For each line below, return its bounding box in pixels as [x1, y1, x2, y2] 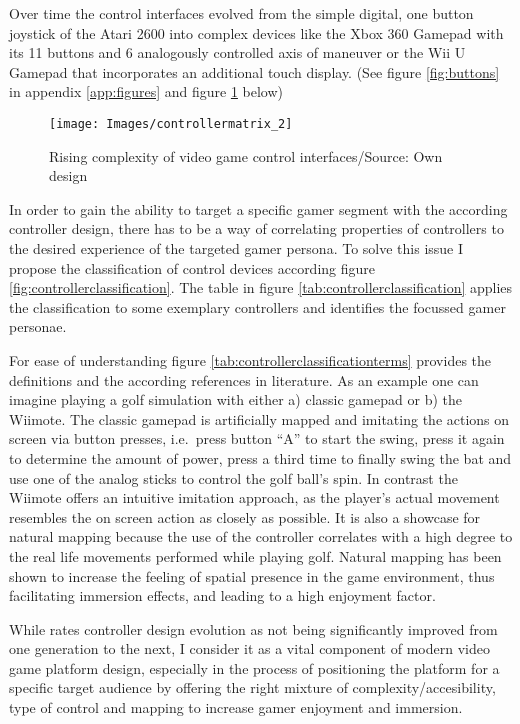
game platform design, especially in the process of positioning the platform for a [9, 657, 500, 678]
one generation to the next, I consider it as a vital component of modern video [9, 638, 490, 659]
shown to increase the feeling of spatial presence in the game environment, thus [9, 565, 495, 586]
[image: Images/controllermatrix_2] [49, 116, 293, 131]
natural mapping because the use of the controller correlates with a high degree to [9, 526, 513, 547]
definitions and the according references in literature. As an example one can [9, 369, 479, 390]
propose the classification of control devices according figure [9, 257, 376, 278]
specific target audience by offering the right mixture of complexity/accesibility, [9, 677, 496, 698]
